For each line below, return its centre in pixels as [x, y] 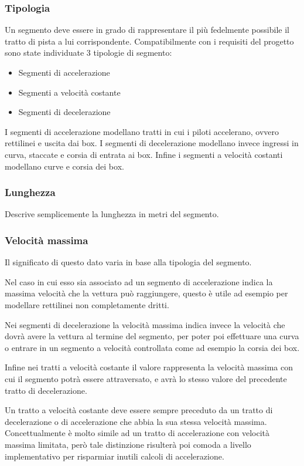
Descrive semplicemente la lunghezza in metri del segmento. [112, 214]
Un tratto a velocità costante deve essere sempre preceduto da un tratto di [139, 410]
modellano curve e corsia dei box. [64, 166]
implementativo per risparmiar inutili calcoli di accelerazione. [115, 456]
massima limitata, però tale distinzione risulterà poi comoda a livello [128, 444]
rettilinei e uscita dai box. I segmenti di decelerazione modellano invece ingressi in [152, 143]
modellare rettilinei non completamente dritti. [87, 304]
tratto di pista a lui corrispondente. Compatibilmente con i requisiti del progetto [149, 41]
